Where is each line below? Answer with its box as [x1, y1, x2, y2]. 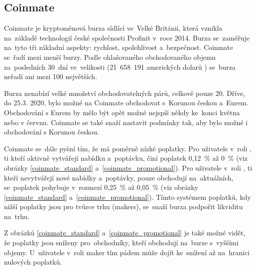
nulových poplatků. [4, 257, 62, 267]
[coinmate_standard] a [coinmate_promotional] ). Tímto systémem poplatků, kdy [4, 191, 251, 202]
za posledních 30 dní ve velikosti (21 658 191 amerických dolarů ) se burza [4, 61, 236, 72]
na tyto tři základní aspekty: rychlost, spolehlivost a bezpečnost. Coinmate [4, 42, 233, 52]
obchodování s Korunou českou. [4, 127, 99, 137]
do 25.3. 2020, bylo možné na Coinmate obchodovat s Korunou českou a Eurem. [4, 97, 249, 108]
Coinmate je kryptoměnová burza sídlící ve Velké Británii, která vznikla [4, 23, 222, 33]
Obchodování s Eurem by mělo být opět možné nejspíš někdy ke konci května [4, 107, 240, 117]
